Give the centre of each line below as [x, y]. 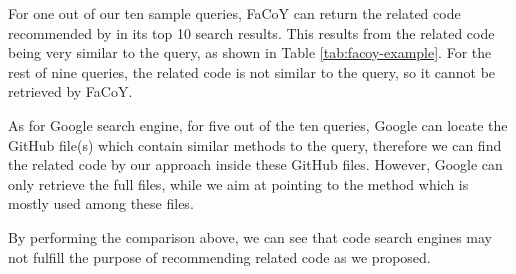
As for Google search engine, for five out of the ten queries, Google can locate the [258, 124]
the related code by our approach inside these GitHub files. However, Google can [255, 164]
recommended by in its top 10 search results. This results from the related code [251, 32]
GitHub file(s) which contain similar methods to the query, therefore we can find [255, 144]
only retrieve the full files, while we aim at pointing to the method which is [238, 183]
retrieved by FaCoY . [70, 91]
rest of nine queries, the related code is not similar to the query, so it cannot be [252, 71]
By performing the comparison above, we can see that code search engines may [250, 236]
